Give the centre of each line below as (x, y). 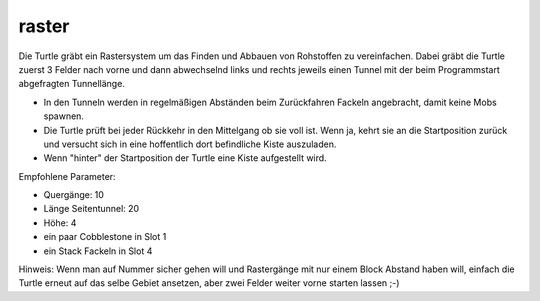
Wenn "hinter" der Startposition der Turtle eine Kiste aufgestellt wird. (185, 158)
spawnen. (64, 116)
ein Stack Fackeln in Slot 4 (98, 251)
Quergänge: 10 (74, 195)
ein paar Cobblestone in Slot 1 (105, 237)
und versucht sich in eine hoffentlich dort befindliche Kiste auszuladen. (190, 144)
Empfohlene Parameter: (67, 176)
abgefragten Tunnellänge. (71, 84)
